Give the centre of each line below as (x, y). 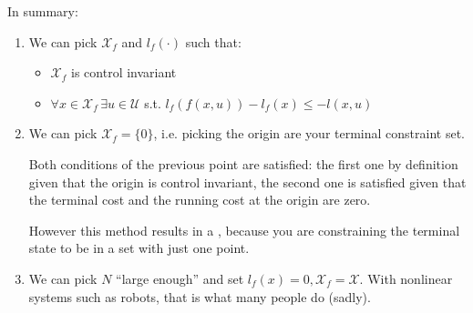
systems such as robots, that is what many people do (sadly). (200, 296)
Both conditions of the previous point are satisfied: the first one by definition (243, 163)
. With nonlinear (406, 278)
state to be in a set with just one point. (139, 248)
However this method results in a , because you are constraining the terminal (244, 230)
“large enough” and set (180, 278)
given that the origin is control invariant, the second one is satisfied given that (247, 182)
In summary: (43, 11)
